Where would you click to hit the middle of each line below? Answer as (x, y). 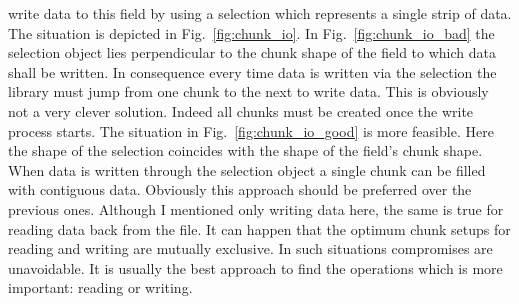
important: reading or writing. (100, 287)
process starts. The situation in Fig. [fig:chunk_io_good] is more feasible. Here (251, 130)
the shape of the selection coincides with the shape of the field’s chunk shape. (245, 150)
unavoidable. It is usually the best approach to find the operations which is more (255, 267)
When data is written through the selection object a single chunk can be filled (247, 169)
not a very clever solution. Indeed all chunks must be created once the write (241, 110)
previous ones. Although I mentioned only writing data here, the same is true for (256, 208)
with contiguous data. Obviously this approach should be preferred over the (240, 189)
